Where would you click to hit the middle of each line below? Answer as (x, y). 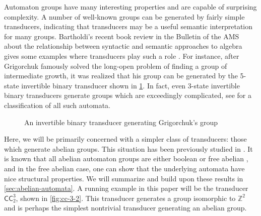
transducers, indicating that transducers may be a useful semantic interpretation (128, 26)
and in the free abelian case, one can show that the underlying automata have (124, 168)
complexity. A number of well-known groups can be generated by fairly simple (124, 16)
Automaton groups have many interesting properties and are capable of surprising (130, 7)
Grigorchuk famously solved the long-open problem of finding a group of (116, 66)
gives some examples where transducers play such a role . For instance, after (122, 56)
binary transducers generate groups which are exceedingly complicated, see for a (128, 95)
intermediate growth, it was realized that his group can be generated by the (121, 76)
